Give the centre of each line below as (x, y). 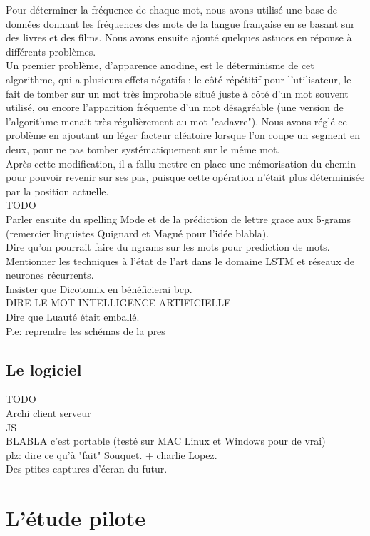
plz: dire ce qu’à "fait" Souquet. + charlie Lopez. (112, 454)
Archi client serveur (48, 413)
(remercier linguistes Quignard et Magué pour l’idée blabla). (138, 233)
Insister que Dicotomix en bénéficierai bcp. (99, 288)
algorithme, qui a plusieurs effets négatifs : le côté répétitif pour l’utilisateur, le (179, 79)
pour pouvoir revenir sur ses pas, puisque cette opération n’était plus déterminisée (185, 177)
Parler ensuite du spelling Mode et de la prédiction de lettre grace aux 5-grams (179, 218)
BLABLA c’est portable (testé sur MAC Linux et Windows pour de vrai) (166, 441)
